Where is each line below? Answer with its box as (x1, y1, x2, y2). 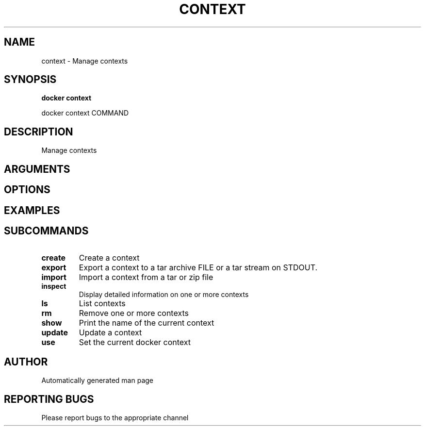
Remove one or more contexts (79, 308, 189, 318)
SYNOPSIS (4, 73, 57, 86)
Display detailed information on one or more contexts (79, 290, 249, 299)
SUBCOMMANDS (4, 224, 89, 237)
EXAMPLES (4, 204, 60, 216)
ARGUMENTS (4, 163, 70, 175)
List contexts (79, 298, 126, 309)
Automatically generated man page (41, 376, 153, 385)
